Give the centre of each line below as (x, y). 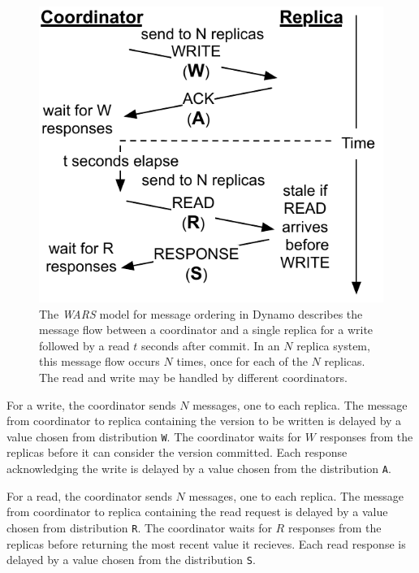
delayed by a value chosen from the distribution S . (131, 560)
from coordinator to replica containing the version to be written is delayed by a (204, 421)
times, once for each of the (242, 361)
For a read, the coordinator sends (89, 495)
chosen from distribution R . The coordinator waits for (139, 527)
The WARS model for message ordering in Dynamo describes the (201, 313)
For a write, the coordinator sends (91, 404)
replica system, (333, 345)
